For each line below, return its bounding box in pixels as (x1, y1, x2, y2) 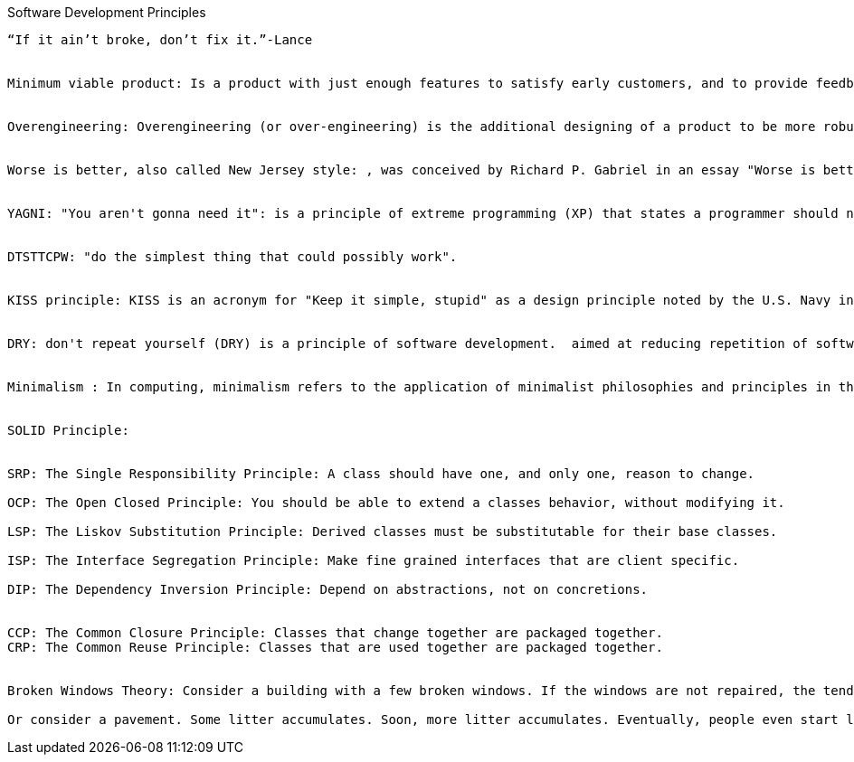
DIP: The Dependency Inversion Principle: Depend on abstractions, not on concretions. (7, 582, 649, 597)
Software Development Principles (7, 5, 206, 20)
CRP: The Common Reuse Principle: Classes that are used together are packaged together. (7, 640, 663, 654)
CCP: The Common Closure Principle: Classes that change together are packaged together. (7, 626, 663, 640)
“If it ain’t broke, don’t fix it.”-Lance (7, 33, 313, 47)
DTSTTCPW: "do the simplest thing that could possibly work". (7, 249, 458, 264)
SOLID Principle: (7, 423, 129, 437)
